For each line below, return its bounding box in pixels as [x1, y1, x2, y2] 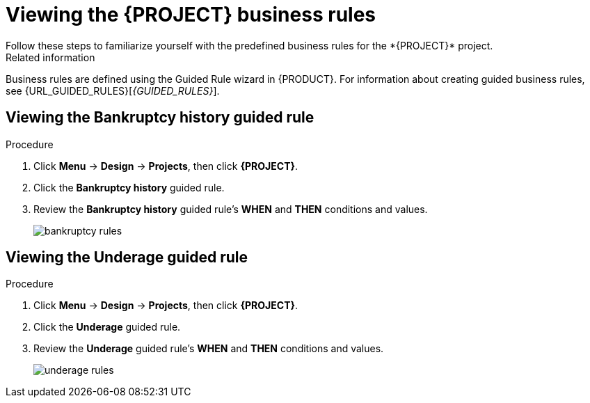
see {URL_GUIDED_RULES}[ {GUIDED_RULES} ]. [6, 84, 220, 97]
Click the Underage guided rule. [33, 321, 181, 333]
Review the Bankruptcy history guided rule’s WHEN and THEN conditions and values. [33, 203, 428, 215]
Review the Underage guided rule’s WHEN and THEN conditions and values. [33, 342, 384, 355]
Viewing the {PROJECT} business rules [6, 3, 376, 26]
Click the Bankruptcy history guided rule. [33, 181, 225, 193]
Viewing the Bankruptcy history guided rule [6, 109, 314, 127]
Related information [6, 51, 95, 63]
